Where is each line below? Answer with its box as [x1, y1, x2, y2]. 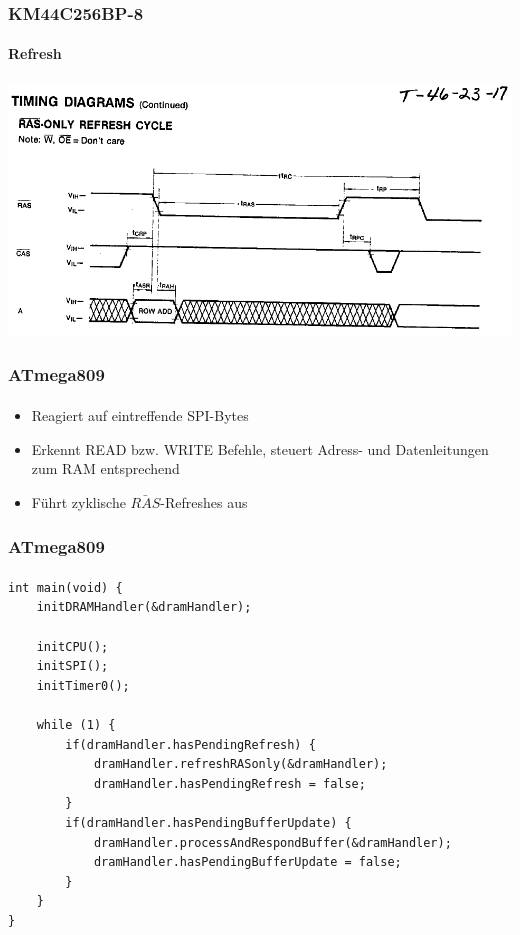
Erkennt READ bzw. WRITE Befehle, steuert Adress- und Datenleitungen [31, 438, 489, 459]
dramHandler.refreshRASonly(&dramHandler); [93, 757, 388, 772]
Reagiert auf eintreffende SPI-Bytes [31, 404, 249, 425]
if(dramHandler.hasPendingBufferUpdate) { [65, 815, 352, 830]
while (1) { [36, 717, 116, 732]
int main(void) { [8, 580, 123, 595]
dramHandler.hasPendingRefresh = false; [93, 776, 366, 791]
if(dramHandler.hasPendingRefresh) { [65, 737, 316, 752]
